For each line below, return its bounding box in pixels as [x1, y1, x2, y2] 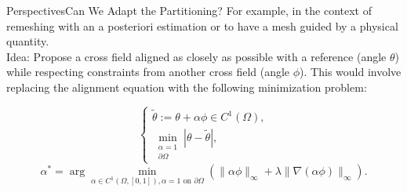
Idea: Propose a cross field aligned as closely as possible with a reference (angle [6, 48, 387, 64]
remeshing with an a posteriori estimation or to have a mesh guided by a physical [6, 17, 398, 34]
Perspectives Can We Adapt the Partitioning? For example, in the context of [6, 2, 372, 18]
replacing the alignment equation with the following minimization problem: [6, 78, 367, 95]
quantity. [6, 33, 49, 49]
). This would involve [300, 63, 402, 80]
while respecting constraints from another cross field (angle [6, 63, 290, 80]
